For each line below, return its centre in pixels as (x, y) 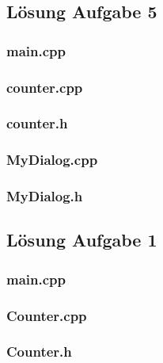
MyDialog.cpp (52, 160)
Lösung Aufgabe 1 (82, 240)
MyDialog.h (45, 196)
